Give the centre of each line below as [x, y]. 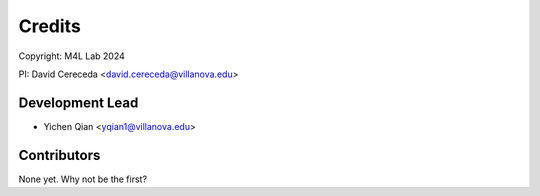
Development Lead [78, 102]
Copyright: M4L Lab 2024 [71, 56]
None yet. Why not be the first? [83, 179]
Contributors [59, 155]
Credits [50, 26]
